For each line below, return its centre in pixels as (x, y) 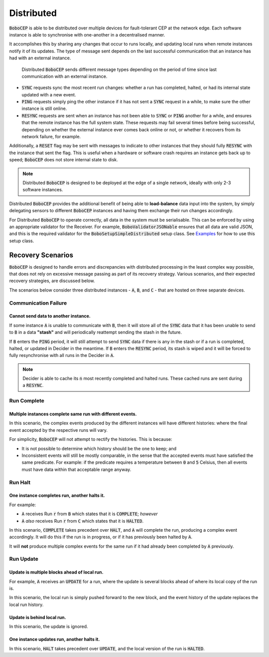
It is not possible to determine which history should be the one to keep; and (99, 448)
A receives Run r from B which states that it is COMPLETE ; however (90, 514)
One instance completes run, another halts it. (57, 495)
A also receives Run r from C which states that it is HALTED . (83, 521)
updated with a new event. (49, 94)
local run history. (26, 605)
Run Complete (27, 401)
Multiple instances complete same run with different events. (73, 414)
